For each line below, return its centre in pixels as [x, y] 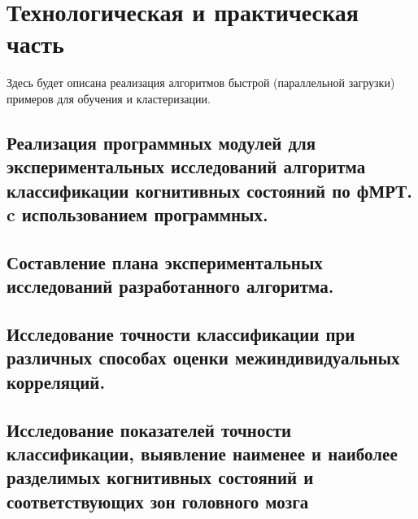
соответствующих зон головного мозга [158, 501]
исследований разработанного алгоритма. [170, 286]
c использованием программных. [137, 214]
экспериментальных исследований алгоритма [186, 166]
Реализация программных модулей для [161, 142]
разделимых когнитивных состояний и [160, 477]
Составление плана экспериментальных [165, 262]
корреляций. [56, 381]
